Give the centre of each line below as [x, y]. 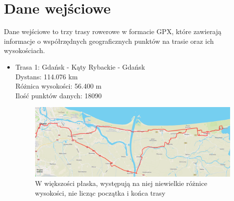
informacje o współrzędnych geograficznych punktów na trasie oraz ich [109, 41]
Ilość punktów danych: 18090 [58, 95]
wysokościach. [25, 50]
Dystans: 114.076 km [47, 76]
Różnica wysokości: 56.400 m [58, 86]
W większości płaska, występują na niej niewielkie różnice [121, 183]
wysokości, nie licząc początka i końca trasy [100, 192]
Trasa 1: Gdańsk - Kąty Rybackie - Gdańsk [80, 66]
